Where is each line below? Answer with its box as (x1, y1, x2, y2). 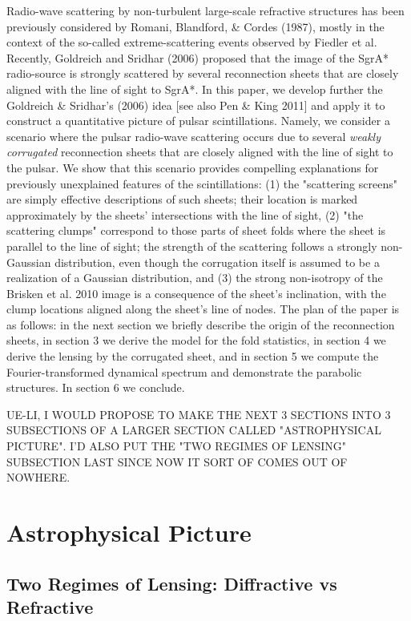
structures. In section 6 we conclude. (6, 379, 185, 396)
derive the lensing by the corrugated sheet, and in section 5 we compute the (6, 348, 379, 365)
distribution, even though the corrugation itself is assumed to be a (54, 253, 380, 270)
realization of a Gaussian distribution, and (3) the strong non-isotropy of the (6, 269, 383, 286)
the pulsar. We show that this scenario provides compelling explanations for (6, 159, 379, 175)
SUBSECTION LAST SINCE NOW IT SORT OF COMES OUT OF (6, 453, 348, 470)
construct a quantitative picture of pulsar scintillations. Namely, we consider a (6, 112, 390, 129)
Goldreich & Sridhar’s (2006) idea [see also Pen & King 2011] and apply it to (6, 96, 385, 113)
